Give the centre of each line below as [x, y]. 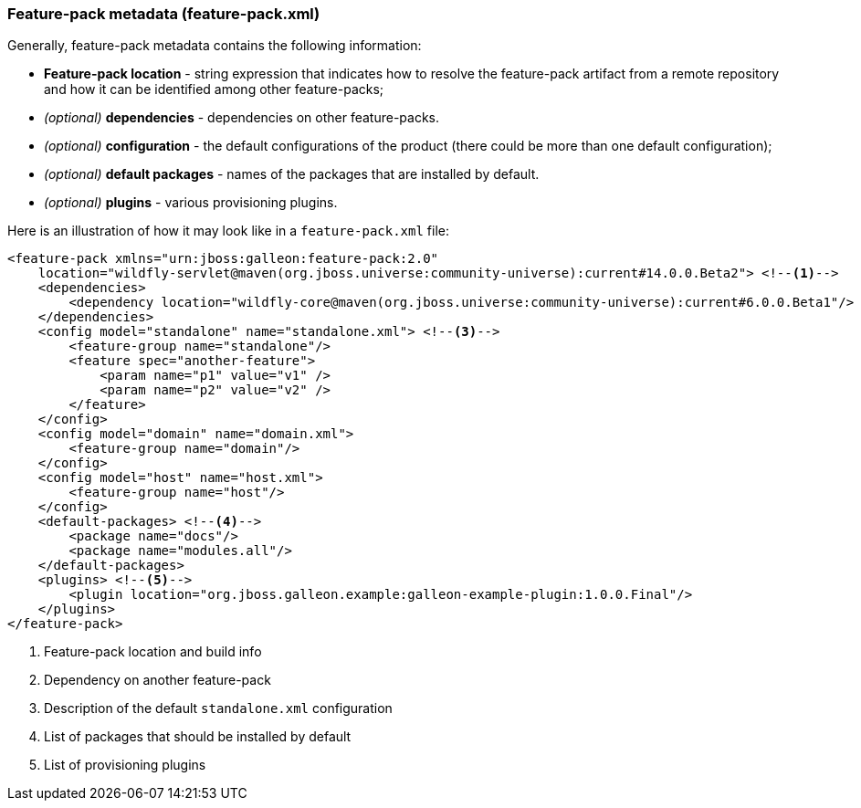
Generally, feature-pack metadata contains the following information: [215, 46]
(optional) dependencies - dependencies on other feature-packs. [242, 118]
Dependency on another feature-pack [157, 680]
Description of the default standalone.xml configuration [218, 708]
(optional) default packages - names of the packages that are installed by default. [292, 174]
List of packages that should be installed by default [198, 737]
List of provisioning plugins [125, 765]
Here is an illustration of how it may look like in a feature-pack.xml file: [228, 231]
